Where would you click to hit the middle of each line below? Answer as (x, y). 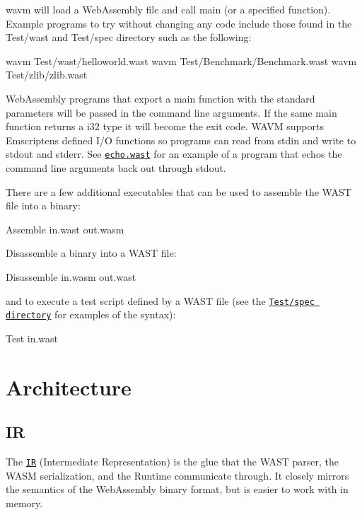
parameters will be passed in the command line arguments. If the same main (171, 112)
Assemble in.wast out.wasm (65, 229)
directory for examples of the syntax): (91, 314)
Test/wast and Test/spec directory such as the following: (129, 37)
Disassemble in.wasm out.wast (71, 276)
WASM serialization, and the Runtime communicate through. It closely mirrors (177, 475)
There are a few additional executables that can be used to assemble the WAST (179, 191)
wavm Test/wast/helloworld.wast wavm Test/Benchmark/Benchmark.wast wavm (181, 60)
